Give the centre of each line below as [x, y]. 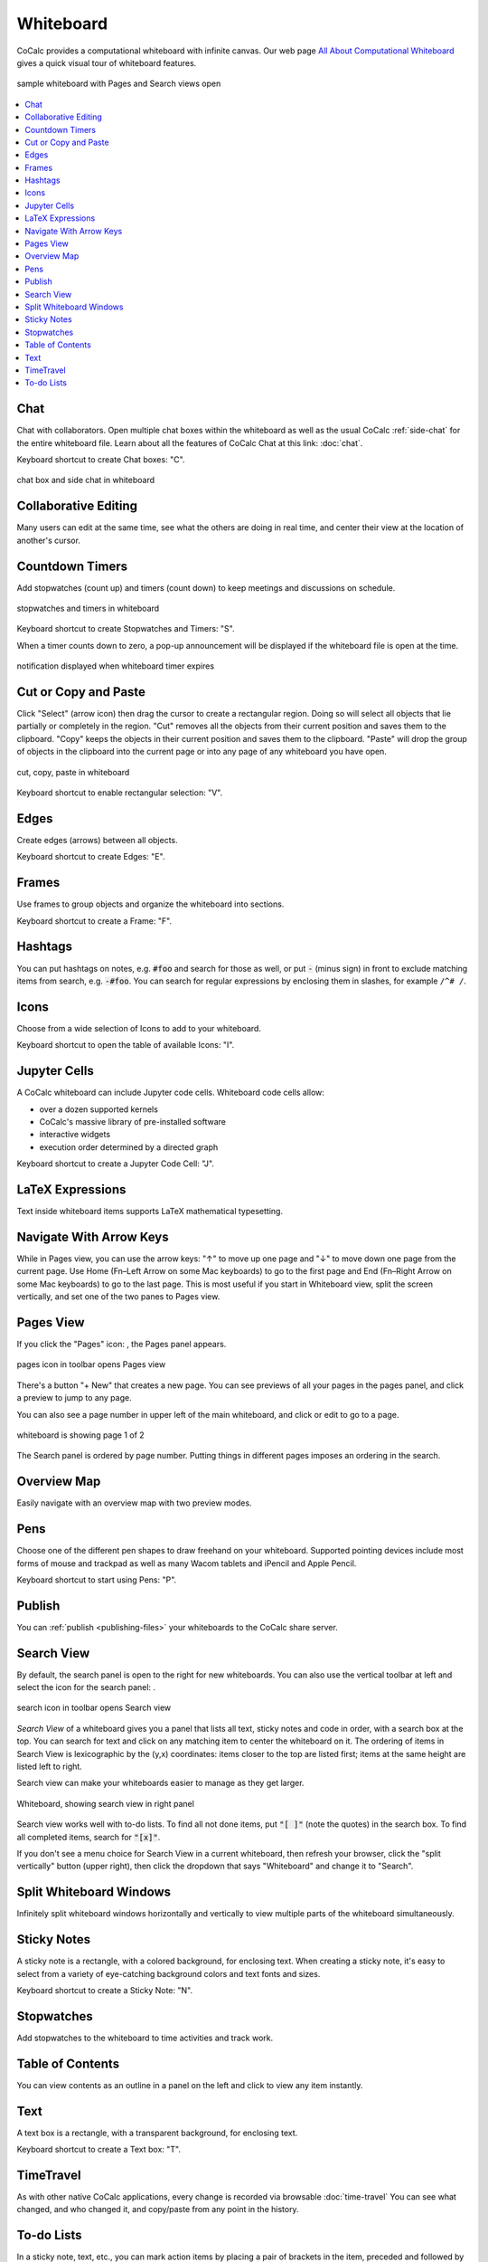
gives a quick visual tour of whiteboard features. [107, 62]
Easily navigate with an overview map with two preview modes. [134, 1503]
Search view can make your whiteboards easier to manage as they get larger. [160, 1783]
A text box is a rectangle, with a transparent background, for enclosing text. [157, 2133]
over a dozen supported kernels [99, 1109]
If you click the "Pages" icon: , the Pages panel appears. [122, 1344]
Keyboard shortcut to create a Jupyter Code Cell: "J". [115, 1164]
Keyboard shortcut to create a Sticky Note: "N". [105, 1990]
